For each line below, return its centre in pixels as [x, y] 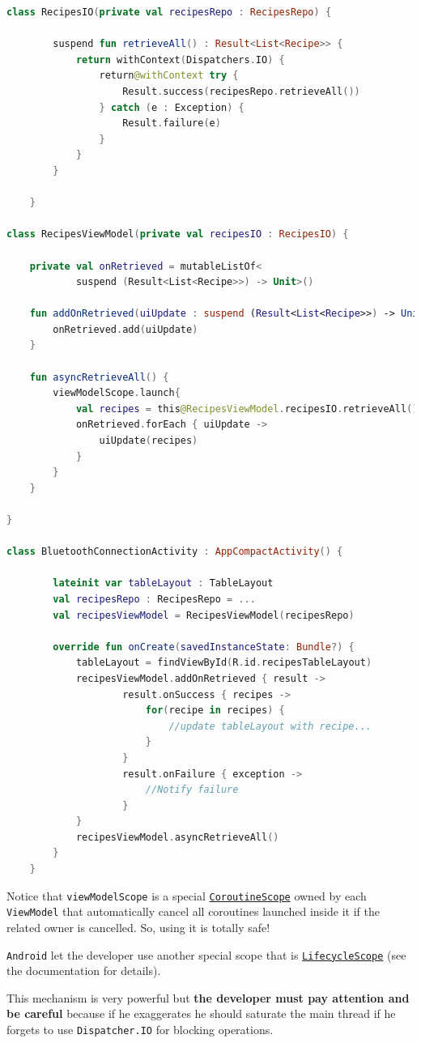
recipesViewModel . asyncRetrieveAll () [177, 837]
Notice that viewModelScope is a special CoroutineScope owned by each [187, 895]
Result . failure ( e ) [172, 123]
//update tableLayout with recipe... [270, 726]
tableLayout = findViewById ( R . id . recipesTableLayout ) [224, 663]
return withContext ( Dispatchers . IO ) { [180, 60]
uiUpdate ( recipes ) [149, 441]
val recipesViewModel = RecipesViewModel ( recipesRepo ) [204, 615]
